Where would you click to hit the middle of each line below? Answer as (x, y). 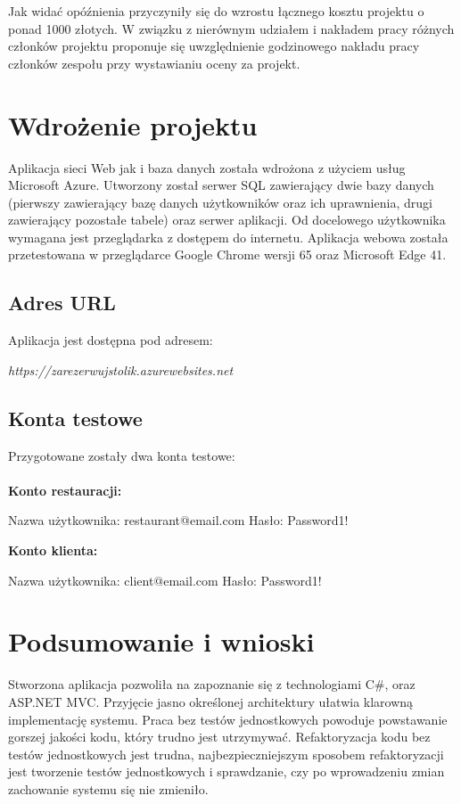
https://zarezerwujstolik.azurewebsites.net (121, 369)
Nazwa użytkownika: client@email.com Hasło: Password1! (165, 580)
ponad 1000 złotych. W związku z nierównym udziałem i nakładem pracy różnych (231, 28)
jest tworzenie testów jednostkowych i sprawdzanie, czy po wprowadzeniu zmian (226, 771)
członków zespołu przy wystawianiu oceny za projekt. (154, 63)
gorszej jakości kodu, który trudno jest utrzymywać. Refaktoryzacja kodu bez (219, 737)
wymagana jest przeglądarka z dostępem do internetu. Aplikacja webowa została (228, 237)
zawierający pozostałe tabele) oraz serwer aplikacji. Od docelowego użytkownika (227, 220)
